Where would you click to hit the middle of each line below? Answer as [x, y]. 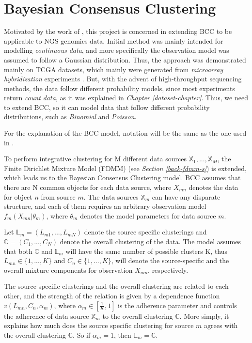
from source [58, 196]
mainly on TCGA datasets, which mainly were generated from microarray [114, 69]
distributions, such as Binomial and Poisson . [70, 117]
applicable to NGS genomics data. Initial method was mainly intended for [114, 40]
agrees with [221, 325]
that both [18, 251]
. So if [82, 335]
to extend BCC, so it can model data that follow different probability [107, 107]
